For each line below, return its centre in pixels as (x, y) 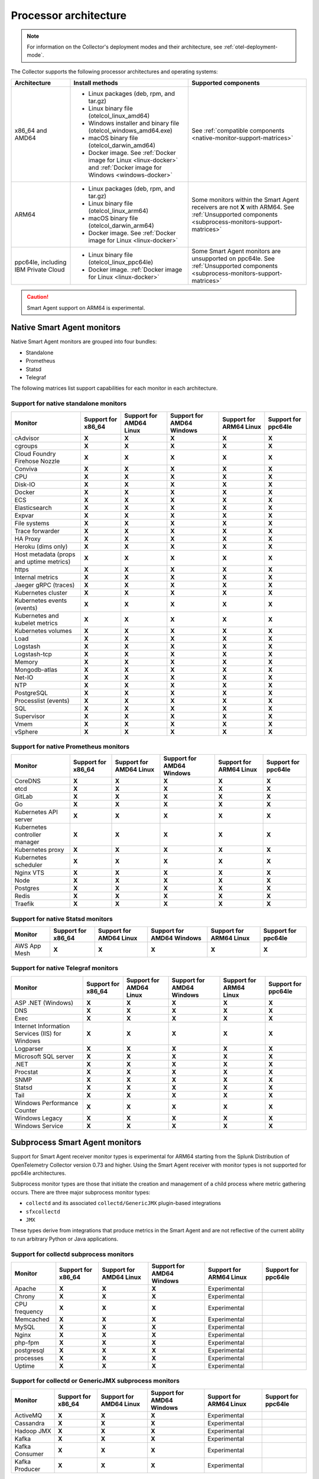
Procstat (26, 1072)
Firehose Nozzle (37, 461)
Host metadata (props (45, 554)
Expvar (24, 515)
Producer (27, 1469)
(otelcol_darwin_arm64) (121, 226)
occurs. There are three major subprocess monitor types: (81, 1192)
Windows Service (39, 1126)
